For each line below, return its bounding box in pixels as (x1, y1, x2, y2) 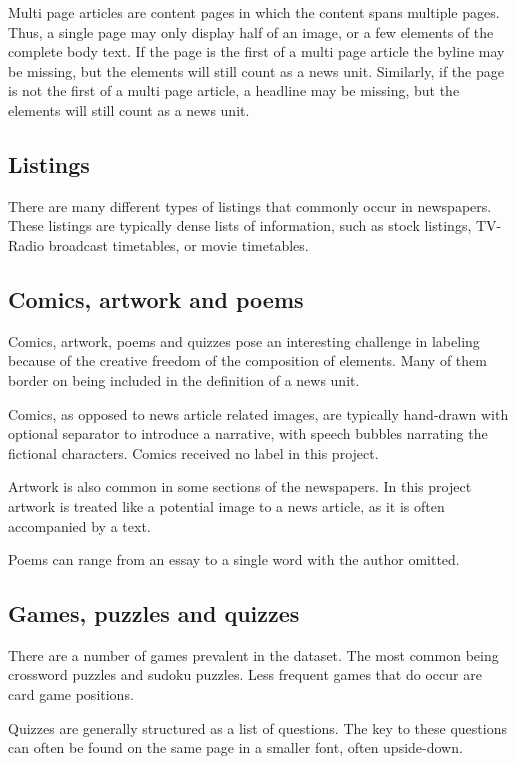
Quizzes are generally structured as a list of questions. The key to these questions (8, 717, 507, 738)
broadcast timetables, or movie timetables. (48, 234, 309, 255)
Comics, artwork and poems (8, 283, 304, 314)
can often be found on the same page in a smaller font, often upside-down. (8, 737, 463, 758)
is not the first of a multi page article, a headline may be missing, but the (8, 80, 460, 101)
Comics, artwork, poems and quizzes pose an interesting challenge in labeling (8, 330, 480, 351)
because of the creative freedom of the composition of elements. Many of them (8, 350, 487, 371)
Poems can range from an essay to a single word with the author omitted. (8, 549, 460, 570)
